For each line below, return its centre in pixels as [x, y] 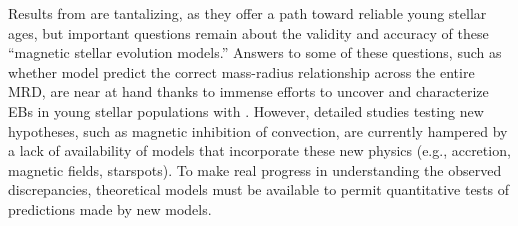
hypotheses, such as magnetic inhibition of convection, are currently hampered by [258, 130]
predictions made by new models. [110, 208]
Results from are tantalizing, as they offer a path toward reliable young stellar [247, 13]
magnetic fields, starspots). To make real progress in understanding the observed [255, 169]
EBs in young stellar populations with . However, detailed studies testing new [246, 110]
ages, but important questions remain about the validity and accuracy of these [248, 32]
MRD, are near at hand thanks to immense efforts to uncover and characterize [248, 91]
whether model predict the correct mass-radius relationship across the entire [241, 71]
